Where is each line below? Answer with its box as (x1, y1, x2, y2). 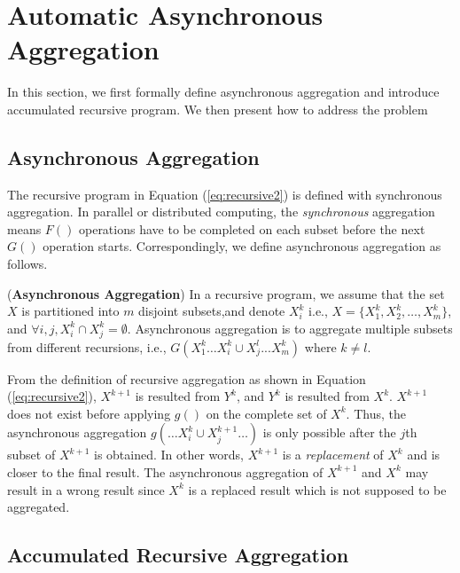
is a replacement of (282, 445, 384, 464)
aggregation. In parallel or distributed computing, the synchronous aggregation (7, 202, 435, 221)
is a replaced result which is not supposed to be (188, 480, 447, 498)
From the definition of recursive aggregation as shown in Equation (7, 369, 366, 388)
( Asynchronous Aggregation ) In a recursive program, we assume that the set (7, 284, 445, 302)
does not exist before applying (7, 404, 171, 422)
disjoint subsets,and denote (138, 302, 285, 320)
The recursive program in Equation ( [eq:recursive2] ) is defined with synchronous (7, 184, 442, 203)
